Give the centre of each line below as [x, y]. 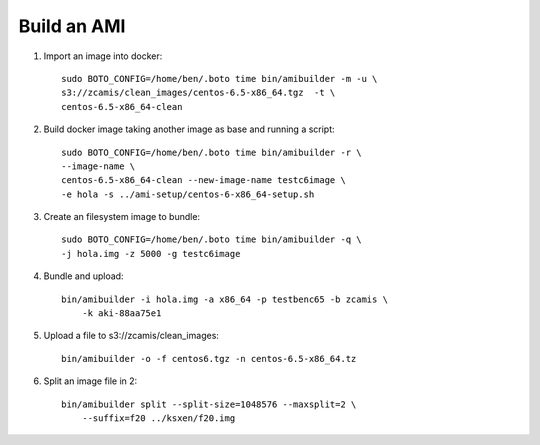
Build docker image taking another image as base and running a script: [189, 129]
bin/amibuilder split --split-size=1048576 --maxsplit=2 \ [209, 404]
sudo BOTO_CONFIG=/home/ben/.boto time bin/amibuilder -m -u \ [219, 78]
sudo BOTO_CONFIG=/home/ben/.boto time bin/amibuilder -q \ [211, 239]
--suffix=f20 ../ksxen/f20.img [158, 418]
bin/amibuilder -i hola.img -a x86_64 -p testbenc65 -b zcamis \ [225, 299]
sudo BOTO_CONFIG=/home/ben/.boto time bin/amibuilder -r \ [211, 152]
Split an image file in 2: [90, 381]
